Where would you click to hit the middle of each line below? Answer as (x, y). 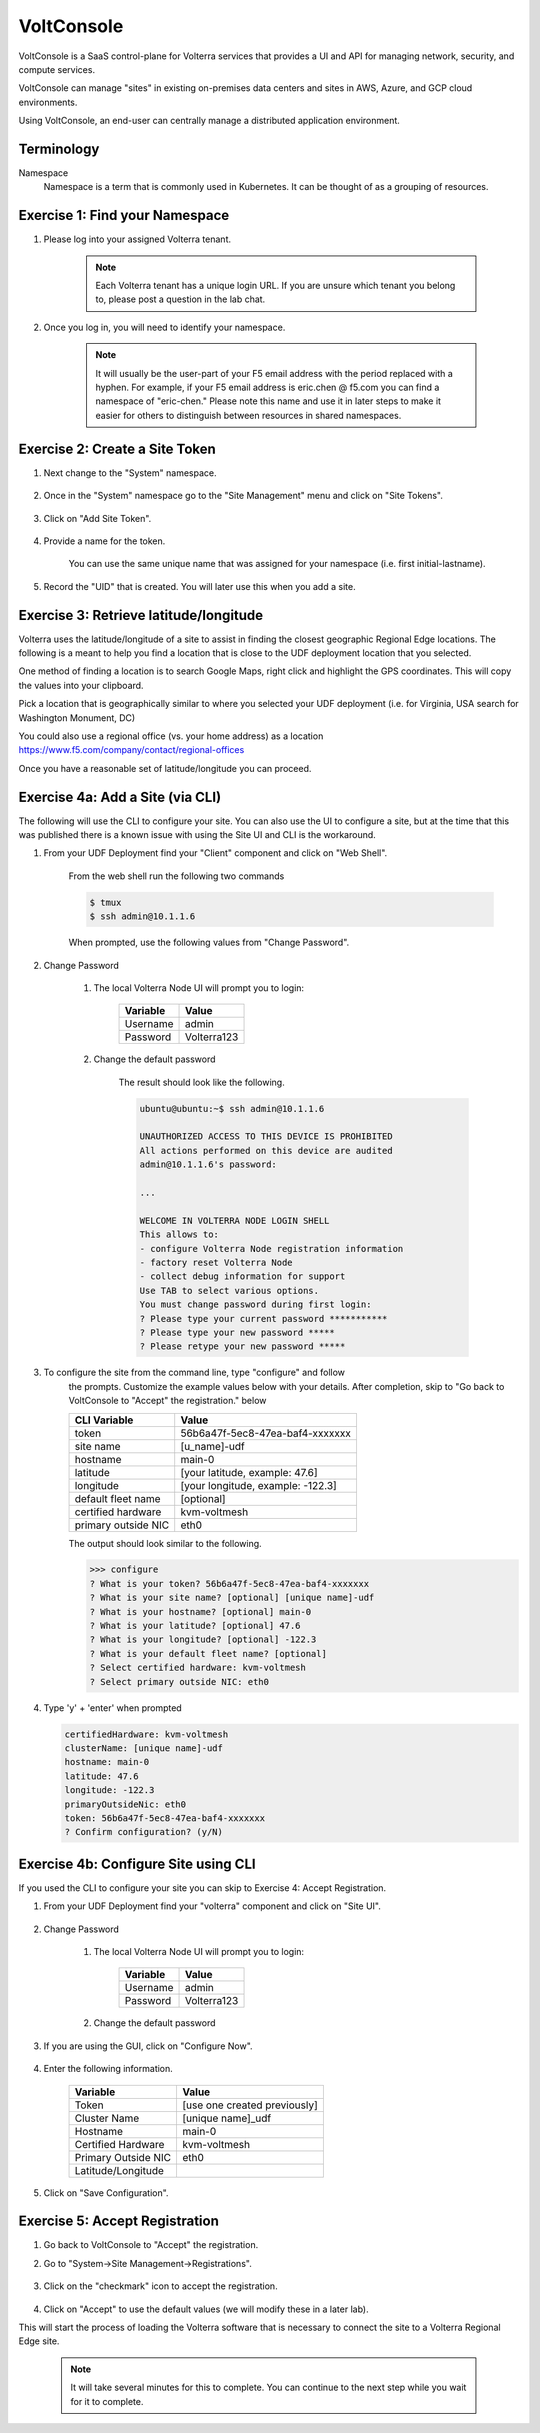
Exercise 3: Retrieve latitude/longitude (141, 615)
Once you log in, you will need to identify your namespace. (164, 327)
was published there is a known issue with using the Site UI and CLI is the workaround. (197, 835)
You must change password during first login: (255, 1304)
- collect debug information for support (242, 1276)
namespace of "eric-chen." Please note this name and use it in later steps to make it (268, 401)
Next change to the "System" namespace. (130, 472)
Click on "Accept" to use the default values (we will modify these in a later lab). (206, 2309)
